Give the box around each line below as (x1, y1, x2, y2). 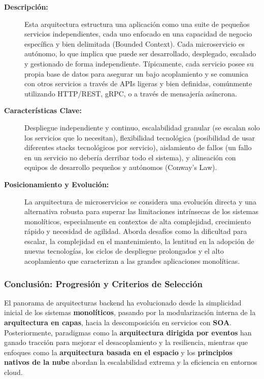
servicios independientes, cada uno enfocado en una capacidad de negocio (24, 28, 252, 39)
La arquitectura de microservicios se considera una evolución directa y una (24, 196, 256, 206)
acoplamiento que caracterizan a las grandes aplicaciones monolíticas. (24, 256, 240, 266)
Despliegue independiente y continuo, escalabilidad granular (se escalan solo (24, 122, 260, 132)
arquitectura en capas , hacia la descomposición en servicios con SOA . (4, 317, 232, 328)
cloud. (4, 367, 23, 377)
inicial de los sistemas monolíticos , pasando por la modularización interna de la (4, 307, 256, 318)
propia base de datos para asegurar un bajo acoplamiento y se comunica (24, 68, 249, 79)
